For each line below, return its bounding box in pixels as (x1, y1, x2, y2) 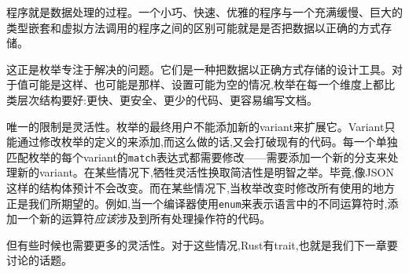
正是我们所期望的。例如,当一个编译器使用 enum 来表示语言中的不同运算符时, (6, 195, 388, 211)
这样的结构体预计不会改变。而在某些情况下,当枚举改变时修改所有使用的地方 (6, 180, 395, 195)
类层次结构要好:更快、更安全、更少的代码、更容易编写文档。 (6, 91, 318, 107)
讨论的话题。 (6, 252, 72, 268)
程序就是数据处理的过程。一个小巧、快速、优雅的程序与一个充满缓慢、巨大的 (6, 4, 403, 20)
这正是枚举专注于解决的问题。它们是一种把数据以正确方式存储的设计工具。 (6, 60, 392, 77)
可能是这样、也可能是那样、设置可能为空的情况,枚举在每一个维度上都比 (28, 76, 395, 93)
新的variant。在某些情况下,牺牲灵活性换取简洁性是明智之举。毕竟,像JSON (17, 164, 394, 180)
